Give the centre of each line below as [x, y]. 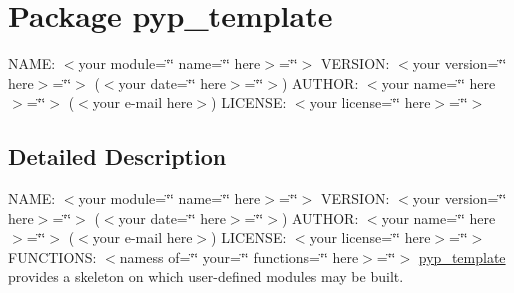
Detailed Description [117, 156]
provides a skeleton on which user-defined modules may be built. [206, 276]
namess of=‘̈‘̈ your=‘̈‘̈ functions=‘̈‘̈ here [239, 256]
